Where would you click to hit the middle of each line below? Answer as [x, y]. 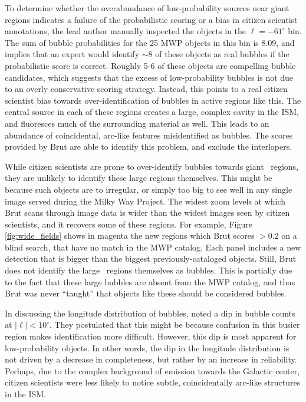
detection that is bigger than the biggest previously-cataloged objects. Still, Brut [151, 258]
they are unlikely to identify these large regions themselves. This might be [139, 178]
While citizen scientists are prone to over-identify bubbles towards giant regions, [152, 166]
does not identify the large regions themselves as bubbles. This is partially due [149, 270]
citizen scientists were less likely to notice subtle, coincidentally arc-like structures [153, 382]
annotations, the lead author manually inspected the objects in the [126, 31]
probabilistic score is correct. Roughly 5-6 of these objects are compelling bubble [150, 65]
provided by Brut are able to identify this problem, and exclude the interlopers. [149, 146]
